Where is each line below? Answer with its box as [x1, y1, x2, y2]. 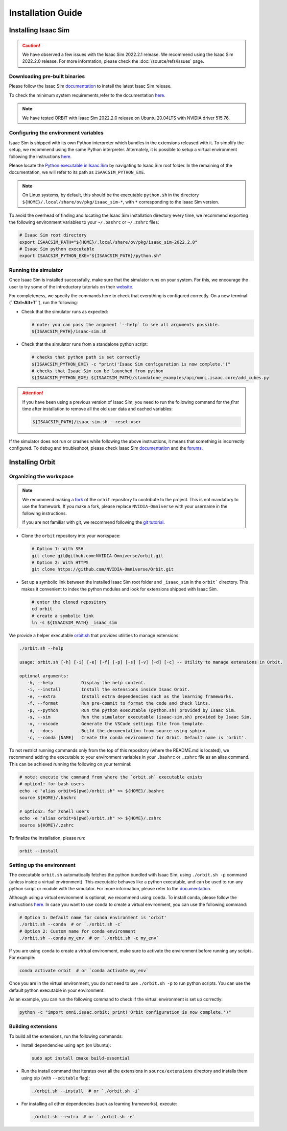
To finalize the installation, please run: [9, 835, 86, 841]
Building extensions [9, 1023, 57, 1030]
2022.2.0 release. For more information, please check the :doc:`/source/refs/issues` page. [22, 58, 204, 64]
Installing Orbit [9, 458, 56, 466]
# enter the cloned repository [31, 599, 107, 605]
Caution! [22, 42, 41, 49]
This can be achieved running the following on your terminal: [9, 761, 132, 767]
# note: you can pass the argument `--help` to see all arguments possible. [31, 322, 220, 327]
